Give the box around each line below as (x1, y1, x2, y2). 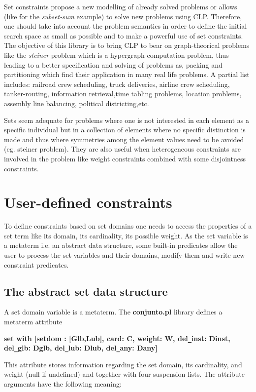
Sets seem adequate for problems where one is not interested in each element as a (4, 115, 249, 125)
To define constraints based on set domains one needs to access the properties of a (4, 221, 252, 231)
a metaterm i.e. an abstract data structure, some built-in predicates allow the (4, 240, 238, 250)
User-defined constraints (4, 192, 172, 212)
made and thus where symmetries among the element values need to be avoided (4, 134, 244, 144)
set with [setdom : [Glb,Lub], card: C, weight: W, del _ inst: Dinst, (4, 333, 230, 343)
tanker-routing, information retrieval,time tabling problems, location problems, (4, 88, 242, 99)
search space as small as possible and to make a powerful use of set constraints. (4, 30, 243, 40)
